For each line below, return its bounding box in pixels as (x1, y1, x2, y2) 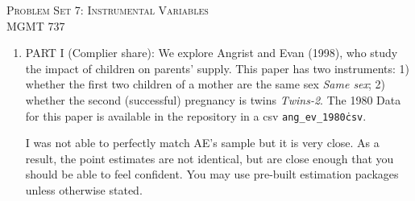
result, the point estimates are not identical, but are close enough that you (25, 150, 394, 166)
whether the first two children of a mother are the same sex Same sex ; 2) (25, 76, 386, 92)
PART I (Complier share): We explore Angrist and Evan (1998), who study (25, 44, 398, 61)
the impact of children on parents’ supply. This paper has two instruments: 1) (25, 59, 410, 76)
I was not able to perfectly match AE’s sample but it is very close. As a (25, 134, 380, 151)
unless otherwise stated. (25, 182, 143, 198)
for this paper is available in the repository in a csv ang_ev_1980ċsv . (25, 107, 367, 124)
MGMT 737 (6, 17, 65, 34)
